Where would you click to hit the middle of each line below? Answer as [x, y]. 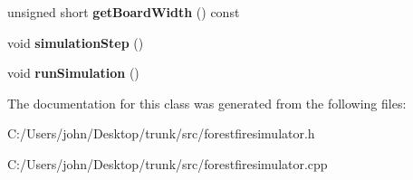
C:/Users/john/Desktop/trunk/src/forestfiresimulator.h [161, 133]
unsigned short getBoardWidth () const [124, 12]
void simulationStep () [76, 42]
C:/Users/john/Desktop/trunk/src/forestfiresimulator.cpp [168, 163]
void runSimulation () [73, 73]
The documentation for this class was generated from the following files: [207, 103]
